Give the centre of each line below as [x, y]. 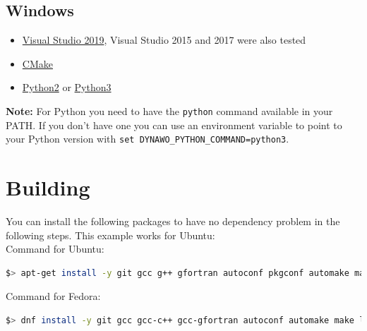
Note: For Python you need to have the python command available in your [169, 110]
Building [48, 187]
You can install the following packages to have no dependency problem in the [173, 221]
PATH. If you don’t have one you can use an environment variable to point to [174, 125]
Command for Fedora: [53, 296]
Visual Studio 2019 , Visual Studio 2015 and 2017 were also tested [164, 40]
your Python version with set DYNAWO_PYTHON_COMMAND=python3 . [148, 139]
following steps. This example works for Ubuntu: [110, 235]
